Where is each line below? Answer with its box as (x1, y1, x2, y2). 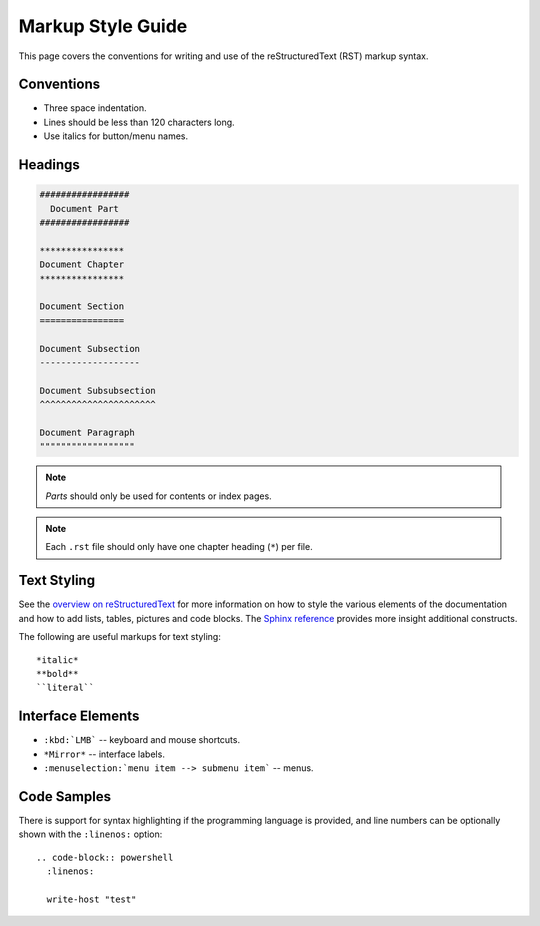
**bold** (36, 668, 79, 679)
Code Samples (18, 788, 112, 805)
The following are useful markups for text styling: (18, 631, 222, 643)
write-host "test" (46, 893, 137, 905)
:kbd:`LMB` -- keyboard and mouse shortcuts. (43, 734, 240, 746)
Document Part (50, 203, 120, 214)
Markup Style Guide (18, 15, 188, 37)
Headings (18, 156, 80, 174)
